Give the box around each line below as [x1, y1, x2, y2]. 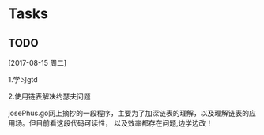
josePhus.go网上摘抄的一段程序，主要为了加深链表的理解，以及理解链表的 [8, 108, 250, 118]
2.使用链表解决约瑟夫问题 [8, 92, 91, 101]
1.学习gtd [8, 75, 38, 84]
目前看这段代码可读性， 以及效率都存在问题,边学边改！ [35, 118, 213, 127]
